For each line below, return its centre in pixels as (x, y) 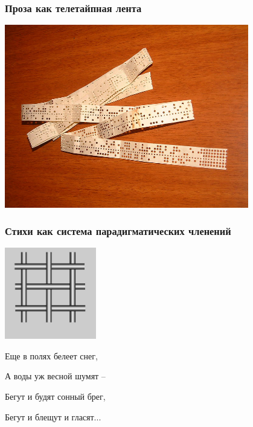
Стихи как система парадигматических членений (118, 231)
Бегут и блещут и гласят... (53, 416)
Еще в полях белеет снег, (51, 355)
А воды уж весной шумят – (55, 376)
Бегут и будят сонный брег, (55, 396)
